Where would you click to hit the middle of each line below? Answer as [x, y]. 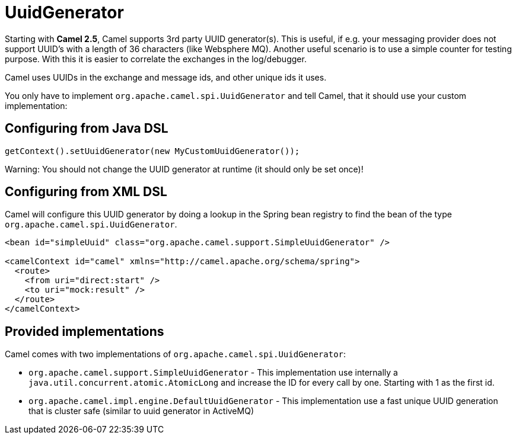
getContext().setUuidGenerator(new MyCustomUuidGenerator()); [152, 151]
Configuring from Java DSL [87, 129]
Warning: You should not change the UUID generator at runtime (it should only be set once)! [184, 169]
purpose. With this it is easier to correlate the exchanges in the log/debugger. [156, 59]
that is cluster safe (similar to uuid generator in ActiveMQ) [141, 411]
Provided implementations [85, 331]
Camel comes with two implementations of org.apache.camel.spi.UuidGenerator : [176, 354]
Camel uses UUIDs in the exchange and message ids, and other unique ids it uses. [166, 77]
